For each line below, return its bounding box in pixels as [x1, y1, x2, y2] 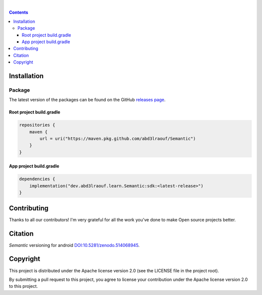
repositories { [19, 122, 55, 128]
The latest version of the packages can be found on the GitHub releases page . [9, 97, 166, 103]
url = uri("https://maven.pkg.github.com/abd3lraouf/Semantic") [39, 136, 196, 142]
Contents [9, 10, 29, 16]
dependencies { [19, 176, 55, 182]
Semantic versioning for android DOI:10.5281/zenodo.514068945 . [9, 242, 140, 248]
